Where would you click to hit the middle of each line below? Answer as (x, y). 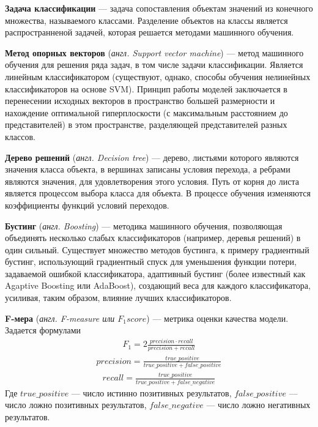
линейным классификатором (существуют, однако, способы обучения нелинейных (158, 76)
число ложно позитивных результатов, (76, 405)
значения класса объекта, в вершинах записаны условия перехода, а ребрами (148, 169)
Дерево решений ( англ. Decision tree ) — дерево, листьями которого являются (152, 157)
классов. (20, 136)
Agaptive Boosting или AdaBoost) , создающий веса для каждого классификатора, (158, 285)
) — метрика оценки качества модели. (217, 318)
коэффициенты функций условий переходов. (87, 205)
